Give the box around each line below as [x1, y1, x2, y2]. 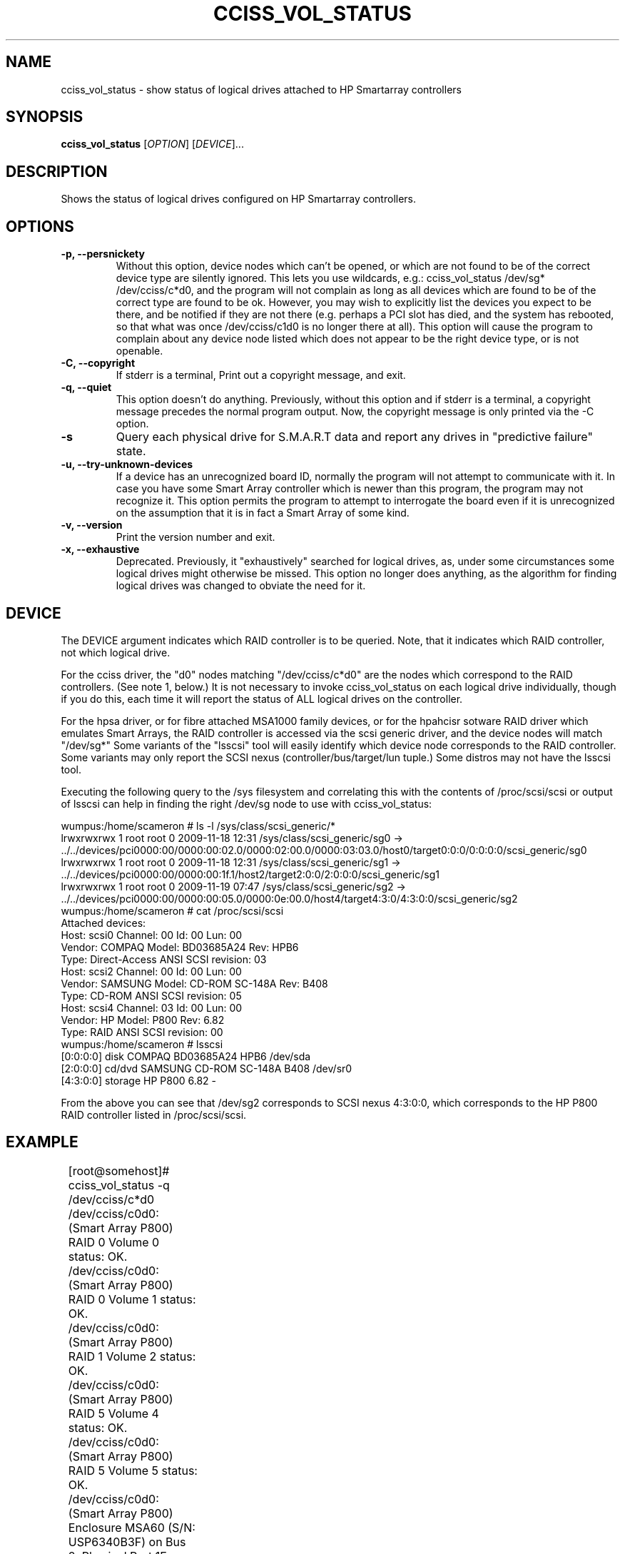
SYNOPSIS [6, 108, 83, 126]
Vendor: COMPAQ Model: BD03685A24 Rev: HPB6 [61, 940, 299, 953]
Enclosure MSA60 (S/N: [68, 1520, 195, 1535]
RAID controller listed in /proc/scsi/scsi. [61, 1108, 247, 1121]
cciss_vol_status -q [68, 1177, 170, 1192]
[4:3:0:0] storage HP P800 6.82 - [61, 1074, 217, 1087]
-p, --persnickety [61, 248, 145, 260]
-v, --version [61, 519, 123, 532]
